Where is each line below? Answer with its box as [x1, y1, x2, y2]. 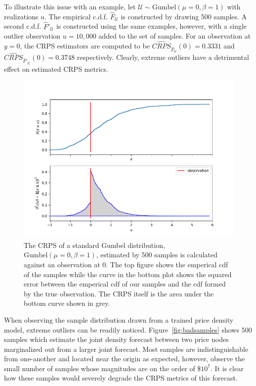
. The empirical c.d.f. [44, 11, 108, 21]
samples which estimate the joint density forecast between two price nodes [4, 334, 229, 344]
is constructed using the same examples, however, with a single [56, 21, 247, 31]
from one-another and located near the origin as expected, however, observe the [4, 353, 245, 364]
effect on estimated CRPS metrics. [4, 63, 108, 74]
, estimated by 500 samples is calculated [96, 249, 217, 260]
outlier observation [4, 31, 61, 41]
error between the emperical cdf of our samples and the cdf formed [24, 279, 226, 289]
